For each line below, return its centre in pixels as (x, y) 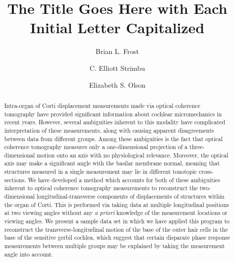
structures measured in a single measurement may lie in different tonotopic (101, 172)
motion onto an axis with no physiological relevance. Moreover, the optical (133, 155)
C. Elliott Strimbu (117, 68)
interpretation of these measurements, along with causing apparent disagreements (109, 130)
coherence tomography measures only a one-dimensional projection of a (96, 147)
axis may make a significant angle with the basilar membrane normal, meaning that (112, 163)
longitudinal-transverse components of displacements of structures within (131, 196)
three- (197, 147)
